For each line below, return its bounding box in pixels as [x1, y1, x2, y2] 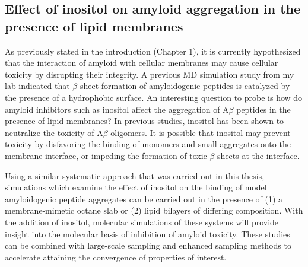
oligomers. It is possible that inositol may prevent [110, 126, 291, 138]
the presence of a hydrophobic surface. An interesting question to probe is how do [5, 91, 303, 103]
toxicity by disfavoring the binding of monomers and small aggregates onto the [5, 138, 291, 150]
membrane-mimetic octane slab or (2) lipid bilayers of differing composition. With [5, 204, 303, 217]
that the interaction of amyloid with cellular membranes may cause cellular [5, 56, 278, 69]
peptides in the [236, 103, 291, 115]
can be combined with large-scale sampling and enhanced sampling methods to [5, 239, 291, 252]
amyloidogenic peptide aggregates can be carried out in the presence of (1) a [5, 192, 283, 205]
